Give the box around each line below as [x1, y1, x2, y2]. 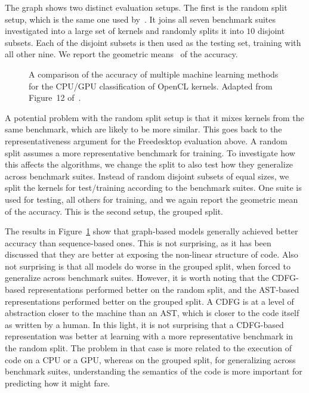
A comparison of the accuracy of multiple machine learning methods [29, 67, 279, 80]
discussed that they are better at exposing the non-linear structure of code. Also [5, 248, 298, 261]
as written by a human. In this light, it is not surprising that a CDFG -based [5, 318, 284, 330]
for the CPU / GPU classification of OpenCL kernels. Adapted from [29, 79, 273, 92]
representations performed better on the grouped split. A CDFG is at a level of [5, 295, 294, 307]
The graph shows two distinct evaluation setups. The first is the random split [5, 1, 288, 13]
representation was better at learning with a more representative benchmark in [5, 330, 293, 342]
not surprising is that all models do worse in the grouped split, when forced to [5, 259, 291, 272]
